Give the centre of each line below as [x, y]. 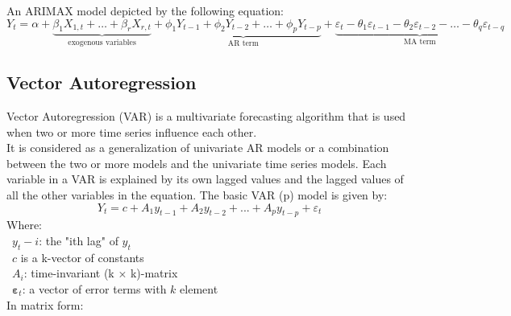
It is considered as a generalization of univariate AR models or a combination [198, 148]
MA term [420, 41]
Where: [24, 225]
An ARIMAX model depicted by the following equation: [145, 10]
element [199, 288]
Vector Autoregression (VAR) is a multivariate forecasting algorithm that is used [206, 116]
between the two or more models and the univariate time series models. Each [197, 163]
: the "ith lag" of [79, 240]
